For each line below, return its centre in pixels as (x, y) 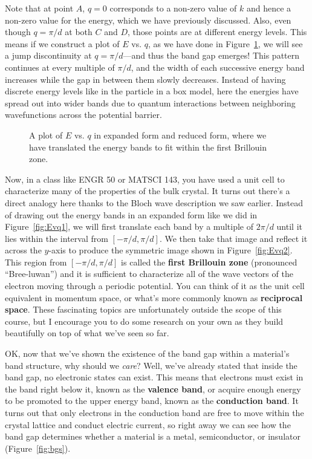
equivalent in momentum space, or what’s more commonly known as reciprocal (154, 297)
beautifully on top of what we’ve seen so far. (87, 333)
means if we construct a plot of (62, 43)
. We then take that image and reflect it (233, 238)
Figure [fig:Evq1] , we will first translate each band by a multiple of (129, 226)
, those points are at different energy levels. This (217, 32)
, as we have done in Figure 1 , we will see (225, 43)
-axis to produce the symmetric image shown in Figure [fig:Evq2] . (171, 250)
